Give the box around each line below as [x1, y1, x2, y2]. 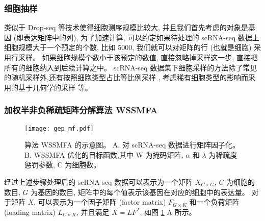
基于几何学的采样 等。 [18, 82, 92, 92]
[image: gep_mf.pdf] [24, 125, 94, 132]
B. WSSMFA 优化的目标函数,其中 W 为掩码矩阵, [24, 149, 183, 160]
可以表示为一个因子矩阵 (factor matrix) [38, 197, 166, 207]
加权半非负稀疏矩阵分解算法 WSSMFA [4, 104, 158, 116]
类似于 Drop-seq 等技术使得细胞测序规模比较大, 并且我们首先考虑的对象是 [4, 22, 248, 33]
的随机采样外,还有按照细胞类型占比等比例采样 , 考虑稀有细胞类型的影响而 [4, 72, 249, 83]
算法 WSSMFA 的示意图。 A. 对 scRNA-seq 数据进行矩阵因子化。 [24, 139, 240, 150]
